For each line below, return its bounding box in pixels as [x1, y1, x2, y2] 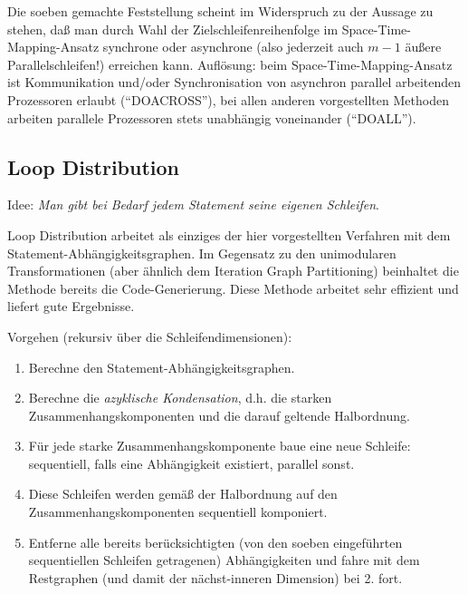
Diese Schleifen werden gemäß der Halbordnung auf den [28, 484, 338, 503]
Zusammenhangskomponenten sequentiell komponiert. [28, 502, 328, 521]
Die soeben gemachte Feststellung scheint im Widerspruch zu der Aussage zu [7, 2, 434, 20]
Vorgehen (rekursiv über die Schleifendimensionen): [7, 326, 292, 346]
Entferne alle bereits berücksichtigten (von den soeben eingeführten [28, 532, 403, 551]
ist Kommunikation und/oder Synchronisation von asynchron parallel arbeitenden [7, 73, 462, 92]
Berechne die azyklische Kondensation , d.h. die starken [28, 388, 332, 407]
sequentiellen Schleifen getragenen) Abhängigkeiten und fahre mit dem [28, 550, 420, 570]
